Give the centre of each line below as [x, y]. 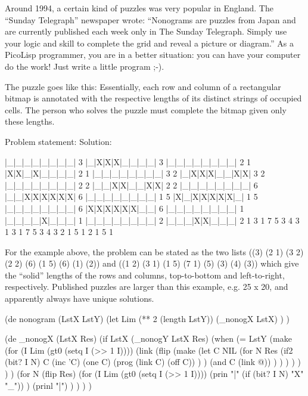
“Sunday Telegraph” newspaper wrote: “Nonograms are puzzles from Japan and [150, 19]
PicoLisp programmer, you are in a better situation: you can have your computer [153, 55]
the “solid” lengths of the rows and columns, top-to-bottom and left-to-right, [145, 275]
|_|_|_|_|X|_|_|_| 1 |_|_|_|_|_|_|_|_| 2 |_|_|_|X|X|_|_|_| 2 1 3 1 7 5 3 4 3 [152, 220]
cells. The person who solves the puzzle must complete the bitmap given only [146, 109]
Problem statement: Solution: [58, 141]
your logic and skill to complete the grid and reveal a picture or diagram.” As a [149, 43]
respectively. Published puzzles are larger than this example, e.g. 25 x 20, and [147, 287]
